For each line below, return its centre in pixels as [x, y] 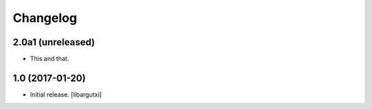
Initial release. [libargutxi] [66, 94]
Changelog [45, 18]
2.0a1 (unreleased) [54, 42]
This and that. [50, 59]
